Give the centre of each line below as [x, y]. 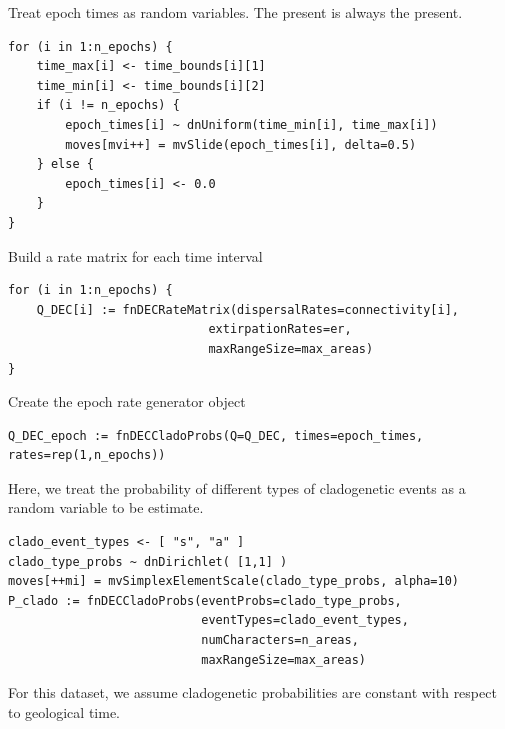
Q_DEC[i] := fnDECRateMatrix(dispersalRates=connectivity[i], [248, 309]
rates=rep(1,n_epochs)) [87, 455]
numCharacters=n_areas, [280, 640]
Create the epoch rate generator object [127, 401]
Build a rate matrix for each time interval [135, 255]
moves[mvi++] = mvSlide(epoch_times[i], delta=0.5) [241, 144]
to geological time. [64, 711]
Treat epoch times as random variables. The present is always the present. [235, 12]
